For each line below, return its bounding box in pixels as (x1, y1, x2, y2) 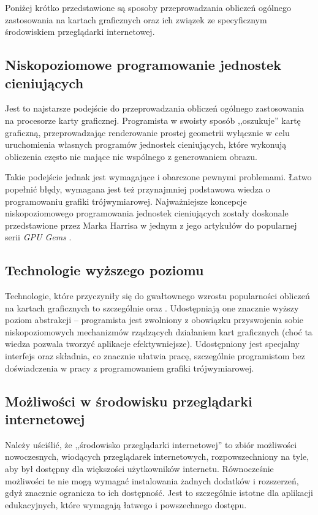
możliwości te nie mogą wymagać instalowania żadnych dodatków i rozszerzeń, (5, 474, 299, 487)
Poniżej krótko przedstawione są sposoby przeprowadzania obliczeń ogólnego (5, 1, 291, 13)
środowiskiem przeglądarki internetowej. (5, 25, 155, 38)
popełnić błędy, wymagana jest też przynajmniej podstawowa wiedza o (5, 182, 270, 195)
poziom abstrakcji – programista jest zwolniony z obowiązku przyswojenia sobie (5, 313, 304, 326)
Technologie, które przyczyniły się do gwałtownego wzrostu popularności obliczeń (5, 289, 310, 302)
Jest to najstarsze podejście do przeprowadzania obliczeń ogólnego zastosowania (5, 102, 305, 115)
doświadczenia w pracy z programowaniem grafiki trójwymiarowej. (5, 361, 254, 374)
